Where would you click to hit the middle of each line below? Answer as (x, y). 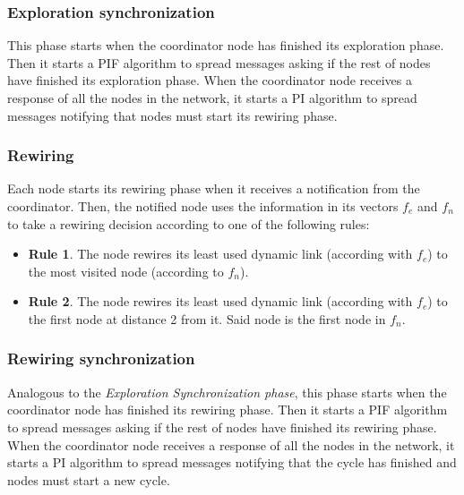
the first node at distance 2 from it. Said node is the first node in (207, 318)
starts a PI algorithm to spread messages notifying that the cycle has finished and (232, 462)
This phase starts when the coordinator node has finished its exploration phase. (226, 45)
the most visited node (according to (126, 271)
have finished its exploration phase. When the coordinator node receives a (210, 80)
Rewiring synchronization (101, 358)
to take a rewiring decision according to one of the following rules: (189, 223)
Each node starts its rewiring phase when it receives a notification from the (214, 188)
